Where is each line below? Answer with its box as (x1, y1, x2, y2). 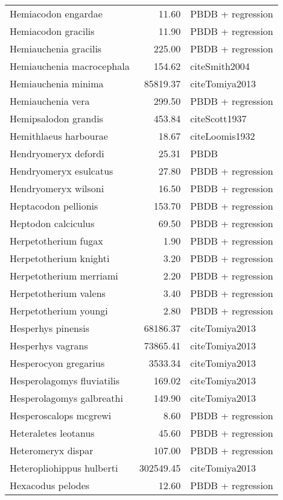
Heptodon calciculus (10, 216, 95, 230)
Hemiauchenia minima (10, 77, 104, 90)
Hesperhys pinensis (10, 321, 89, 335)
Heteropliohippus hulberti (10, 461, 118, 475)
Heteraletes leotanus (10, 426, 95, 440)
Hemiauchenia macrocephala (10, 59, 130, 73)
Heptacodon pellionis (10, 199, 98, 213)
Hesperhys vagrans (10, 339, 88, 352)
